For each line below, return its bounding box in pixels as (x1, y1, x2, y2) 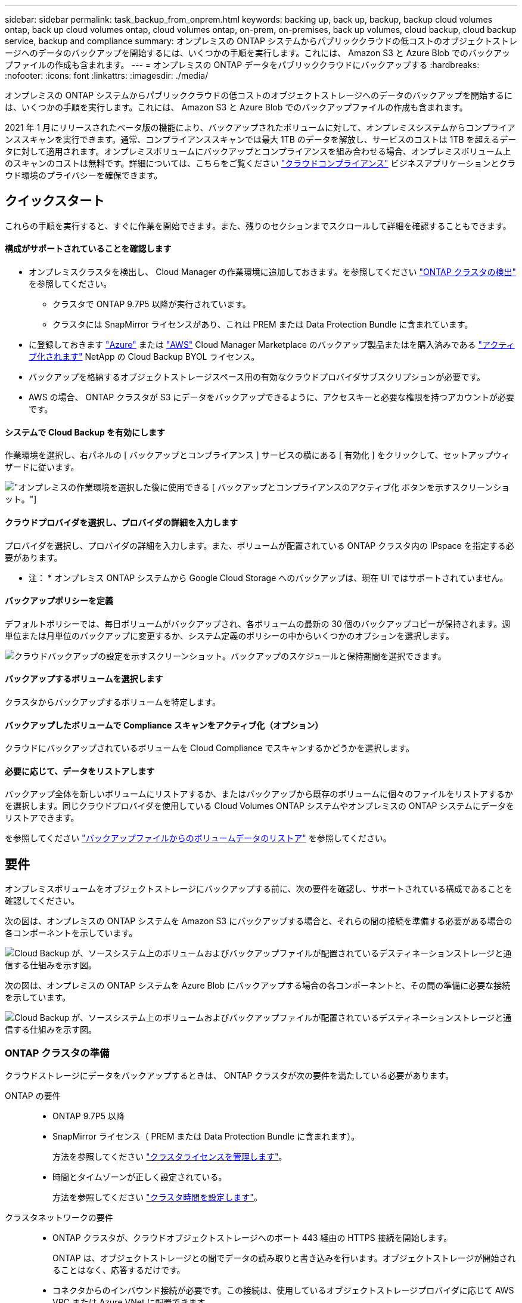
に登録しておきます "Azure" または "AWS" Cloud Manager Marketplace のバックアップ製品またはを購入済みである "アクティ (29, 339, 515, 350)
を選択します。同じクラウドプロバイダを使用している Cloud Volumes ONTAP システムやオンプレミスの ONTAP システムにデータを (5, 801, 515, 811)
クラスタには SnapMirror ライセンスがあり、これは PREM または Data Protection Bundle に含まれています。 (52, 319, 473, 330)
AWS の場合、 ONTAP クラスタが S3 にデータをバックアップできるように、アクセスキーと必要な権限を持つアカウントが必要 (29, 392, 514, 403)
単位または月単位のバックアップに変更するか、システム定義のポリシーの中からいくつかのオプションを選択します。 (5, 630, 454, 641)
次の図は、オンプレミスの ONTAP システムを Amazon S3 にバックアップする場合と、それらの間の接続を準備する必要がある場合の (5, 916, 512, 927)
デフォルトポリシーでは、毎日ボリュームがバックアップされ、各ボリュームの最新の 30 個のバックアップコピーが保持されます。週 (5, 618, 511, 629)
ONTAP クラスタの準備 (5, 1046, 110, 1059)
